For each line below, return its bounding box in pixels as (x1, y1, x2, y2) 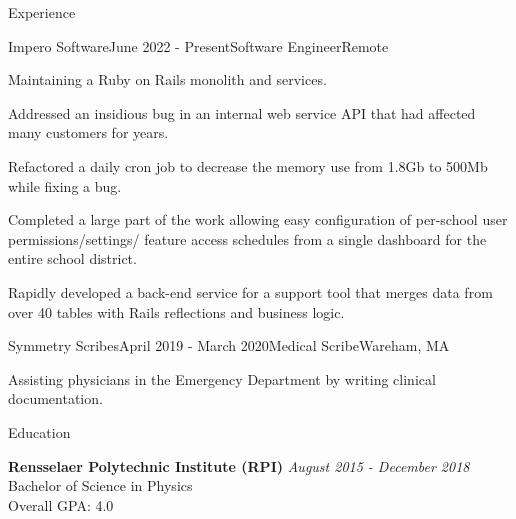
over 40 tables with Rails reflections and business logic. (8, 301, 345, 322)
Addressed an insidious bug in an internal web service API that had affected (8, 102, 476, 123)
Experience (8, 2, 76, 22)
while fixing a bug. (8, 175, 122, 196)
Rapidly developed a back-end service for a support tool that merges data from (8, 281, 493, 302)
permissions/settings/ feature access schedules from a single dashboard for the (8, 228, 487, 249)
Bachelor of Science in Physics (8, 475, 193, 496)
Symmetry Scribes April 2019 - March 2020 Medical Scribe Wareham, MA (8, 335, 450, 356)
